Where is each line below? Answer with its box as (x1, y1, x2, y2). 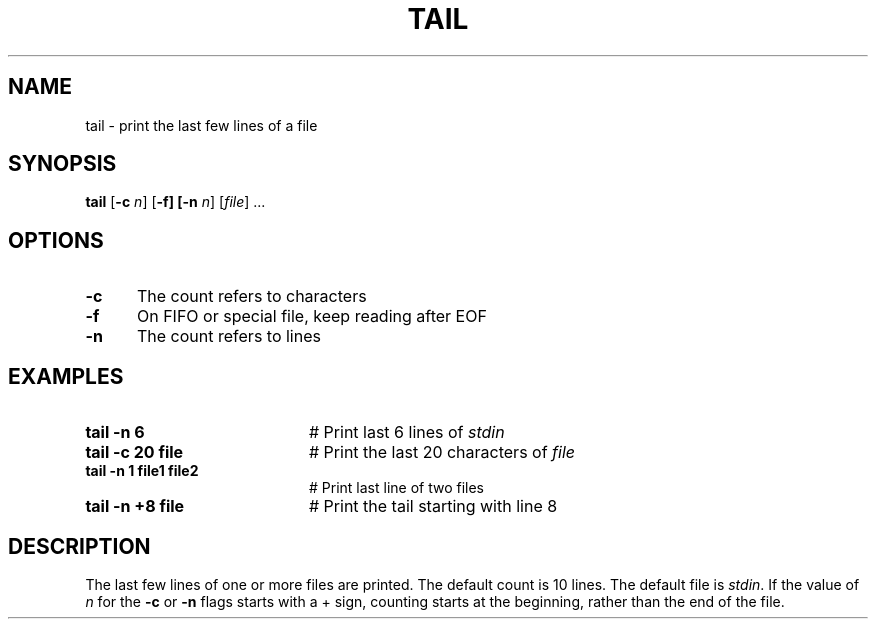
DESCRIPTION (8, 533, 151, 559)
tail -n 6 (85, 422, 145, 443)
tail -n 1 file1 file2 (85, 462, 199, 480)
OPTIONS (8, 227, 104, 253)
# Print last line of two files (309, 479, 484, 497)
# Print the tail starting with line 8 (308, 496, 558, 517)
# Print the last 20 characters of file (308, 442, 576, 463)
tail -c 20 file (85, 442, 184, 463)
